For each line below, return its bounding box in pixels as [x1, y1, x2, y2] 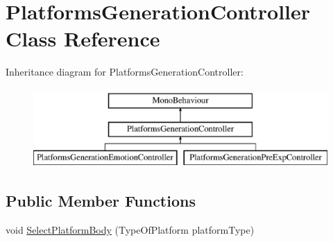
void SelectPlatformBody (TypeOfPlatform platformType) [6, 223, 255, 237]
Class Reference [6, 24, 160, 53]
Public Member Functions [6, 190, 196, 211]
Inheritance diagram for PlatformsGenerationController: [6, 64, 244, 79]
